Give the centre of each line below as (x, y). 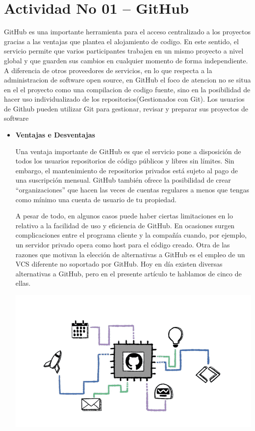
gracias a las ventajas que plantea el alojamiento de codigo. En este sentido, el (121, 41)
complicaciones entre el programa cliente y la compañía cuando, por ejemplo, (131, 235)
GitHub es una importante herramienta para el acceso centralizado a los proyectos (127, 32)
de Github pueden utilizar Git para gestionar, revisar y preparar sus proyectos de (126, 108)
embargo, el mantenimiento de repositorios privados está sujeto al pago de (127, 170)
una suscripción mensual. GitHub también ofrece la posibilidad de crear (123, 180)
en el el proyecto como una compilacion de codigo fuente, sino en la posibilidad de (127, 89)
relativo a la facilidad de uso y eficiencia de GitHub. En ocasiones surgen (125, 225)
